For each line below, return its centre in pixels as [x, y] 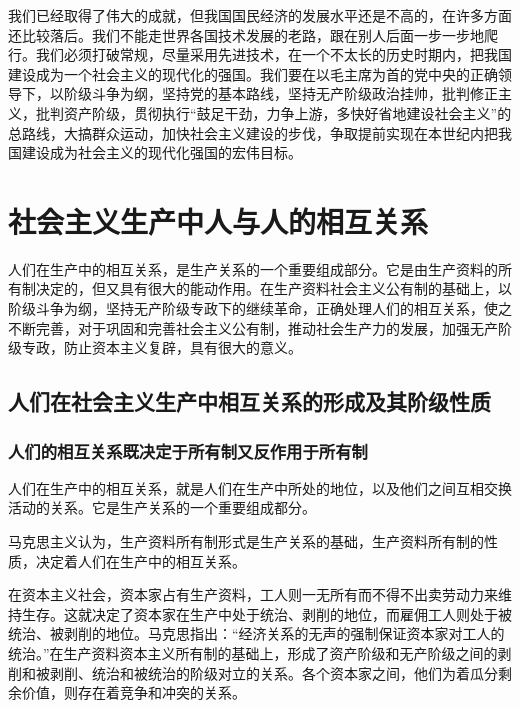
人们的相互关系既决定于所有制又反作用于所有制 [188, 450]
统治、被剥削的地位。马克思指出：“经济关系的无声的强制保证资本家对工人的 [256, 633]
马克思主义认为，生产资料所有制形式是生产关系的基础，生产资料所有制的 [246, 541]
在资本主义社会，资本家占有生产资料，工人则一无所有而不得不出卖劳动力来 [253, 594]
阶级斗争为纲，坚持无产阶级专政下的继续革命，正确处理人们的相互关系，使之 [260, 308]
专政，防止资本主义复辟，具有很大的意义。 [161, 347]
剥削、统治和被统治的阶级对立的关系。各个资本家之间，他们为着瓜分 [273, 672]
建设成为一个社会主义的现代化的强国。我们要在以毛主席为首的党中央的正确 [253, 73]
